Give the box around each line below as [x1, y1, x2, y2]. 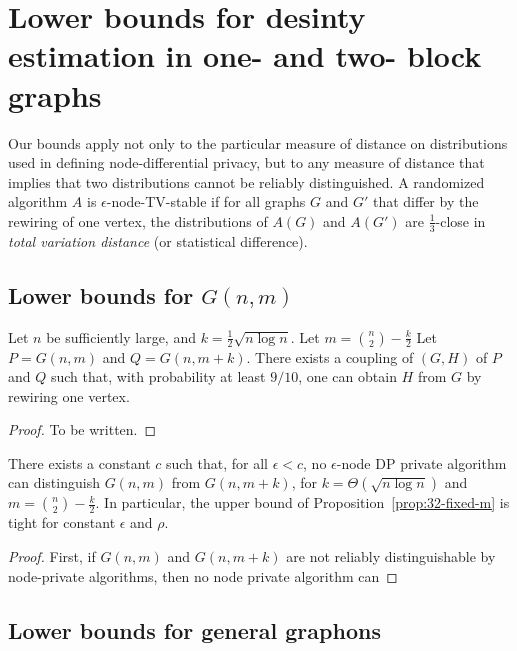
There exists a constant [8, 452, 151, 473]
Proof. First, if [8, 546, 96, 567]
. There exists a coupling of [246, 346, 414, 367]
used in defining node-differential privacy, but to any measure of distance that [8, 152, 485, 173]
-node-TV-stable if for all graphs [106, 191, 306, 212]
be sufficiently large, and [46, 326, 196, 347]
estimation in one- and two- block [8, 35, 482, 76]
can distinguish [8, 472, 100, 493]
